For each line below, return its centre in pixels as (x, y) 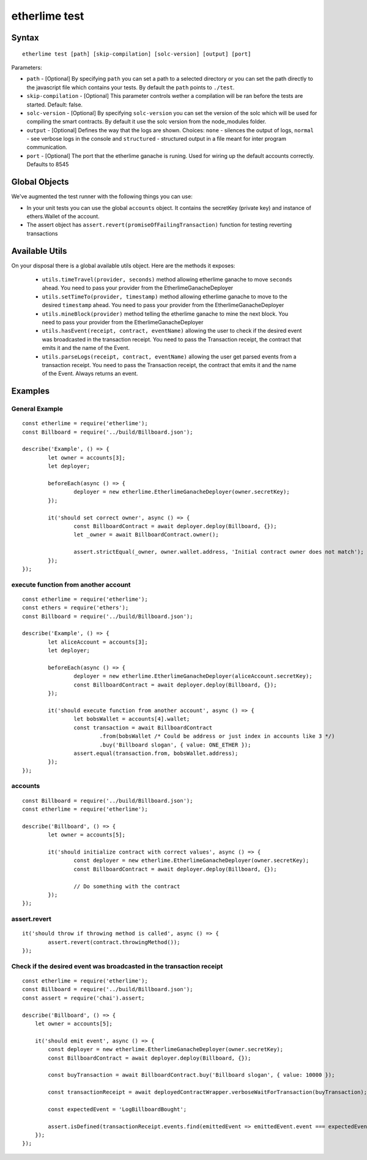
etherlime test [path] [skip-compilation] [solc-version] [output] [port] (137, 54)
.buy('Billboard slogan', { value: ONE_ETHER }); (175, 745)
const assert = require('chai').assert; (83, 998)
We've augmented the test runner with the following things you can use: (102, 196)
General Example (37, 409)
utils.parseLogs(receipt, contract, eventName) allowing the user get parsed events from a (169, 356)
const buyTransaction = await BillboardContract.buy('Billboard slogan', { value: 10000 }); (191, 1075)
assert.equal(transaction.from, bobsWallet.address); (156, 753)
